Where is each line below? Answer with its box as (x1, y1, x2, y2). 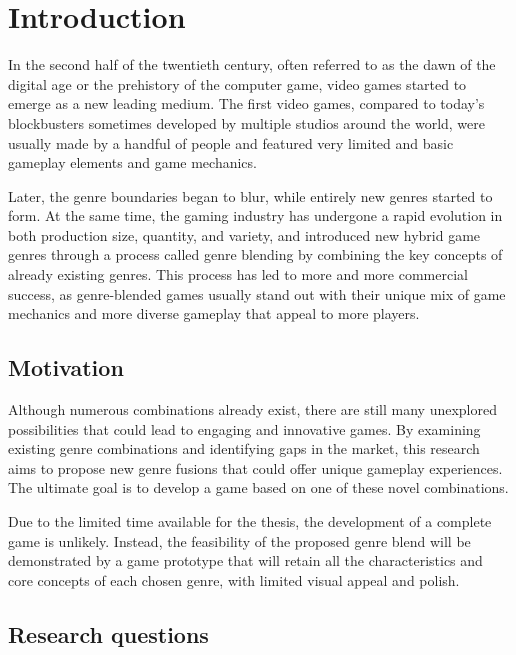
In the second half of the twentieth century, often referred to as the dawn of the (8, 54, 496, 75)
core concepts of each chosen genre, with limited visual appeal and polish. (8, 569, 460, 590)
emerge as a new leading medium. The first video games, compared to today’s (8, 93, 485, 114)
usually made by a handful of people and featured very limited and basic (8, 132, 454, 153)
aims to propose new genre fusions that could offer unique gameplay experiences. (8, 457, 503, 478)
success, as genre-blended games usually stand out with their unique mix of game (8, 283, 506, 304)
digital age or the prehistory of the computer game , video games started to (8, 73, 467, 94)
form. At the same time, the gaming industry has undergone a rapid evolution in (8, 205, 503, 226)
